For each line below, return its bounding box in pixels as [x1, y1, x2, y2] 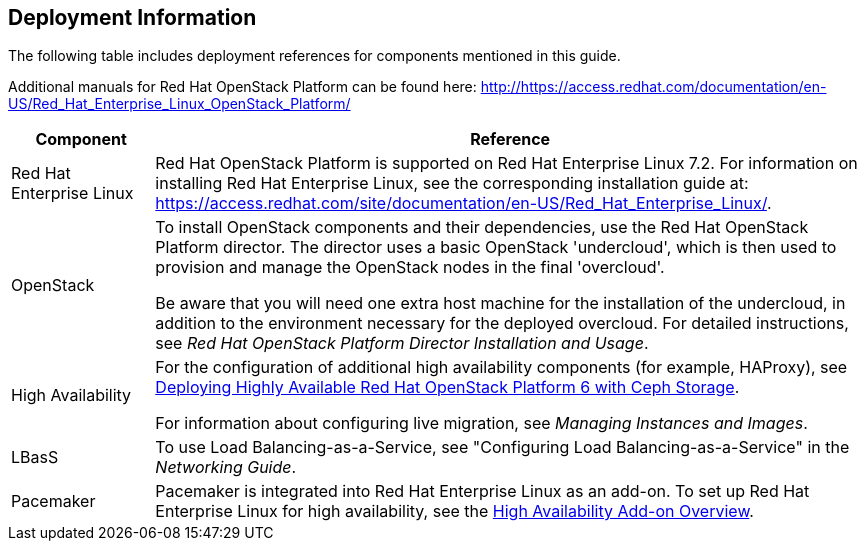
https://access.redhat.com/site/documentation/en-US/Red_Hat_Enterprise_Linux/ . [155, 193, 772, 214]
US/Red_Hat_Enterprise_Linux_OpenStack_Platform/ [8, 95, 351, 113]
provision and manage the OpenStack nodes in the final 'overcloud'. [155, 257, 665, 278]
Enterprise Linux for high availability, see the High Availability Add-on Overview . [155, 501, 754, 522]
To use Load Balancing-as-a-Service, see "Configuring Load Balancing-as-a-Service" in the [155, 437, 850, 458]
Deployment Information [8, 5, 257, 30]
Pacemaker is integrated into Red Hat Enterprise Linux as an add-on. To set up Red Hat [155, 481, 810, 502]
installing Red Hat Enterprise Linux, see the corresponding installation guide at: [155, 173, 749, 194]
